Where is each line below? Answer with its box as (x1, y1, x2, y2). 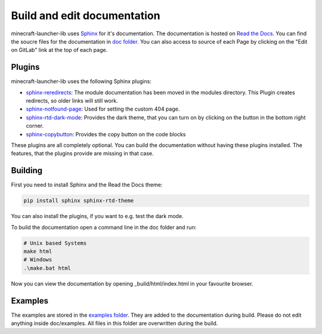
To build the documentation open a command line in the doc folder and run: (11, 223, 197, 231)
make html (23, 248, 52, 255)
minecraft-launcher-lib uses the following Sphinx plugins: (11, 78, 152, 85)
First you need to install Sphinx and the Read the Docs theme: (11, 181, 163, 188)
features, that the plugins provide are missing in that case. (11, 150, 154, 157)
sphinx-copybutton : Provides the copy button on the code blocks (26, 130, 186, 137)
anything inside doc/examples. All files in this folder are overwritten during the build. (11, 320, 218, 327)
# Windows (23, 256, 52, 263)
